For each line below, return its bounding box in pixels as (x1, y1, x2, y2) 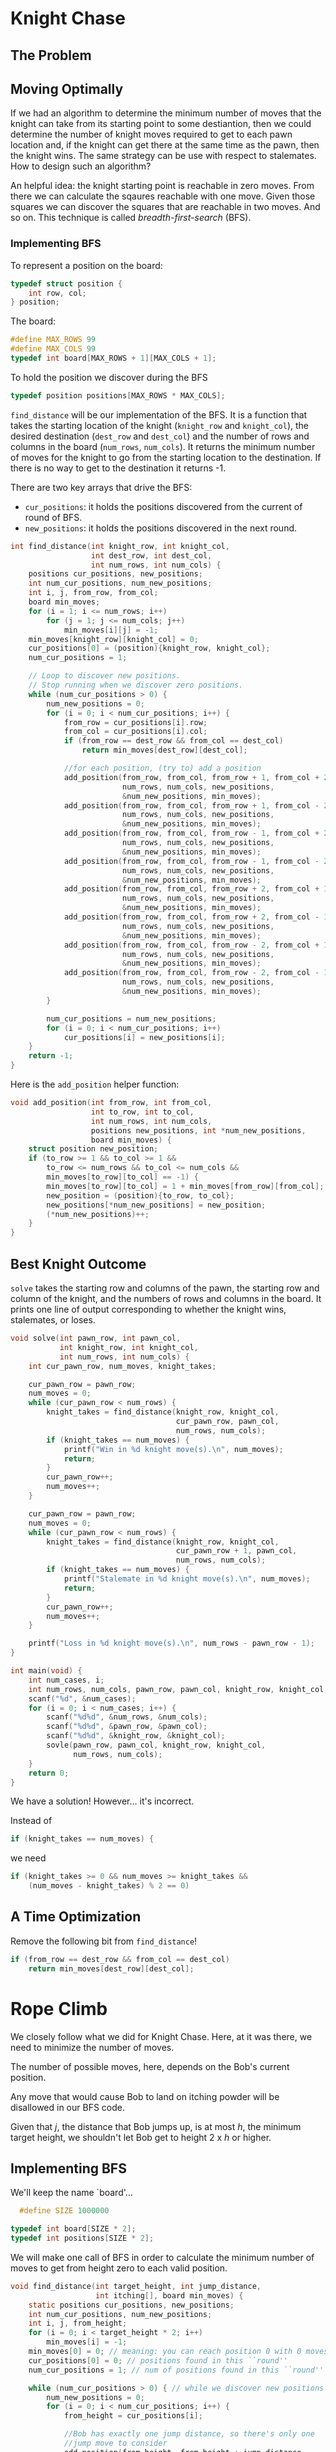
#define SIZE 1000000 (19, 2206, 110, 2216)
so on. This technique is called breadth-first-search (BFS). (10, 212, 252, 224)
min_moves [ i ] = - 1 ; (46, 2337, 128, 2347)
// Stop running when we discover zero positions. (28, 680, 244, 691)
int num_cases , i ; (28, 1675, 105, 1685)
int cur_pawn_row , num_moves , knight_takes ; (28, 1361, 217, 1371)
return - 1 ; (28, 1051, 74, 1061)
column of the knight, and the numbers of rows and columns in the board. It (10, 1293, 322, 1304)
